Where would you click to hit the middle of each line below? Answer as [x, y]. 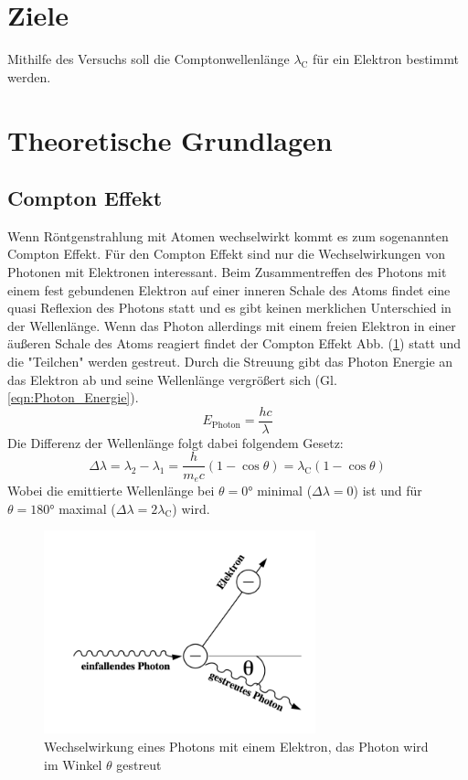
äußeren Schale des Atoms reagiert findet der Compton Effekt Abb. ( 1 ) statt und [234, 343]
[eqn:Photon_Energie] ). [73, 397]
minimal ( [285, 490]
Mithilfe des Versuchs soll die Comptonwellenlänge [149, 59]
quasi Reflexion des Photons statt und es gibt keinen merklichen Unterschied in [229, 308]
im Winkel [73, 764]
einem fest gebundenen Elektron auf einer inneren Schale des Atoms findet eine [229, 289]
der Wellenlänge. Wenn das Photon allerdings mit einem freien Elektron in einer [232, 325]
